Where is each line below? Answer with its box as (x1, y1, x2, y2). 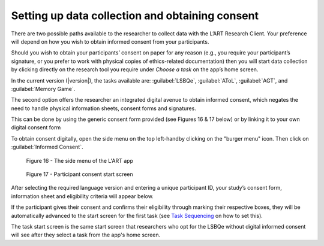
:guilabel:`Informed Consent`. (11, 144, 83, 151)
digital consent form (11, 124, 61, 131)
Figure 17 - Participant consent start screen (26, 171, 133, 178)
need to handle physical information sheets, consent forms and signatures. (11, 105, 196, 112)
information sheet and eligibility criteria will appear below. (11, 192, 154, 200)
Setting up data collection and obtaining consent (11, 9, 259, 22)
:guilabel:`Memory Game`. (11, 85, 76, 92)
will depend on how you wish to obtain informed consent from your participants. (11, 38, 209, 45)
